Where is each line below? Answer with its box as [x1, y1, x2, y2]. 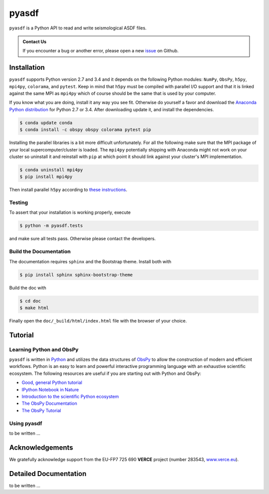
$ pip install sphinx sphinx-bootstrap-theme [19, 272, 133, 278]
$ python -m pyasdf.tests [19, 223, 83, 229]
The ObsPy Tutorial [21, 407, 61, 413]
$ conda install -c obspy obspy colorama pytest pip [19, 127, 151, 133]
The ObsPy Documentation [21, 400, 77, 406]
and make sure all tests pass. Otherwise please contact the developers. [9, 236, 156, 242]
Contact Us [22, 38, 47, 44]
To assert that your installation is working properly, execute [9, 209, 131, 215]
